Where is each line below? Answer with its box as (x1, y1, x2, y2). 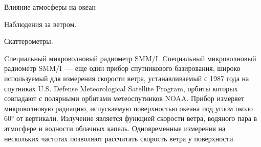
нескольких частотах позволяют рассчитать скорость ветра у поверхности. (4, 133, 235, 143)
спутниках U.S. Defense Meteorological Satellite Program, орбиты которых (4, 83, 238, 93)
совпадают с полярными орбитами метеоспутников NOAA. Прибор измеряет (4, 93, 245, 104)
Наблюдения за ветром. (4, 18, 77, 29)
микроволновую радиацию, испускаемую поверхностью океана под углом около (4, 103, 253, 113)
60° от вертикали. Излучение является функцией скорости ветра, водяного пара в (4, 113, 257, 124)
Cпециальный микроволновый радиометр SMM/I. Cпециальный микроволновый (4, 53, 256, 63)
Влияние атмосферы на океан (4, 2, 96, 12)
